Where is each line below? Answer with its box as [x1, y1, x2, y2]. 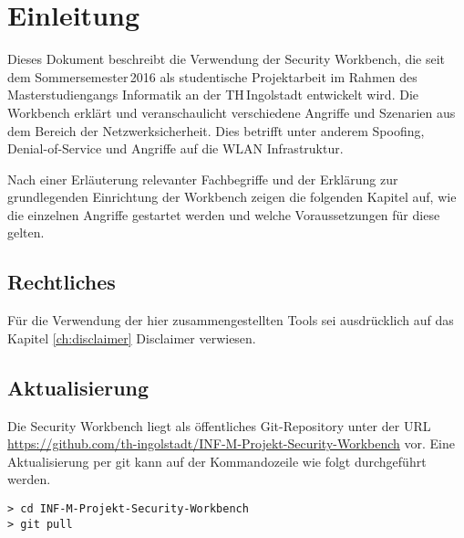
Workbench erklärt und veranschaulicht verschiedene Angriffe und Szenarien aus [7, 102, 456, 121]
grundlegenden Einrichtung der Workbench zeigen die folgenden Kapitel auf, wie [7, 187, 457, 206]
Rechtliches [7, 268, 116, 296]
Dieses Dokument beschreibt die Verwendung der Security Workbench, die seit [7, 49, 446, 69]
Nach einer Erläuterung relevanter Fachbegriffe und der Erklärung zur [7, 169, 398, 188]
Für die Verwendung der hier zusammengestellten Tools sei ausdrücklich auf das [7, 311, 454, 330]
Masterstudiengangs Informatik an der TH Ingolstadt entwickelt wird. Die [7, 85, 419, 104]
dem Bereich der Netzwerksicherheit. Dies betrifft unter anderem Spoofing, [7, 121, 425, 140]
